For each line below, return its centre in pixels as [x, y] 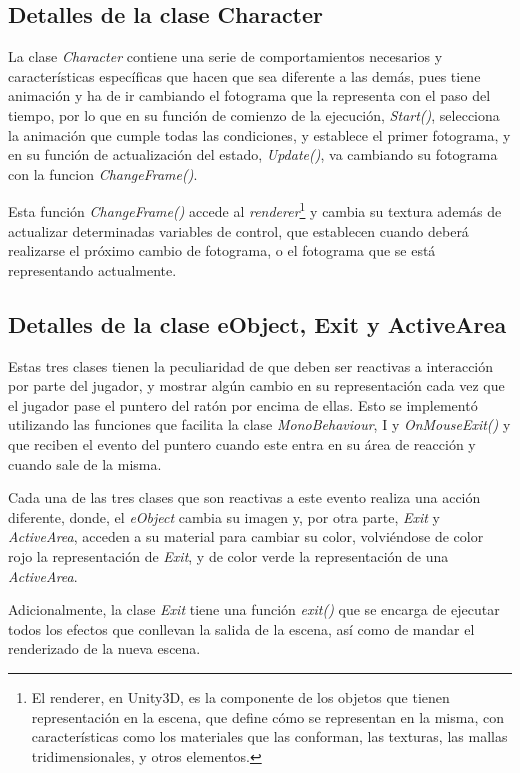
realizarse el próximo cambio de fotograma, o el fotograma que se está [222, 250]
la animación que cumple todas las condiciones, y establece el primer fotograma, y [259, 134]
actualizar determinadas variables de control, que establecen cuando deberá [238, 230]
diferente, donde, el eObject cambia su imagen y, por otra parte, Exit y [224, 516]
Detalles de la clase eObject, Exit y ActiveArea [257, 323]
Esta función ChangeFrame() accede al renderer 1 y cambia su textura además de [255, 210]
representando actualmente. [92, 269]
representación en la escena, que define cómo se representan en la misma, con [267, 716]
